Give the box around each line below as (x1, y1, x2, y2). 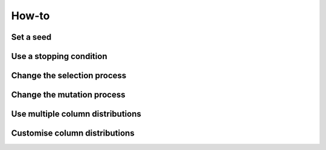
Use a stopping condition (11, 51, 107, 61)
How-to (11, 9, 50, 22)
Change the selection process (11, 70, 127, 81)
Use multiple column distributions (11, 109, 141, 119)
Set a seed (11, 32, 52, 42)
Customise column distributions (11, 128, 135, 139)
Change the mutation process (11, 90, 126, 100)
